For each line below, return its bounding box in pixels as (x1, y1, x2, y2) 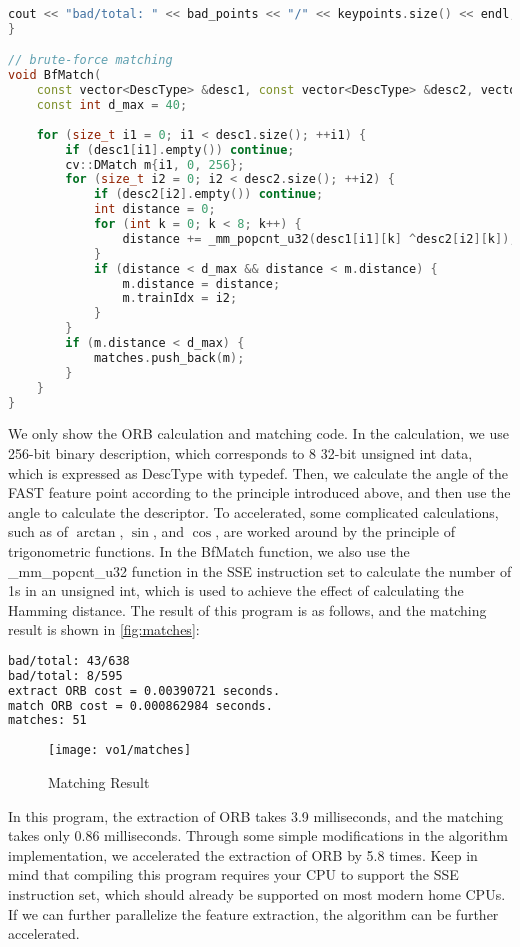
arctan (76, 526, 116, 541)
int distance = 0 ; (93, 202, 216, 217)
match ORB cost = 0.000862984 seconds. (8, 698, 273, 713)
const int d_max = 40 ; (36, 98, 188, 113)
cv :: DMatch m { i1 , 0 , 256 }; (65, 157, 245, 172)
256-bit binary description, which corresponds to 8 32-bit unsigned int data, (8, 443, 473, 463)
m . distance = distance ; (122, 276, 281, 291)
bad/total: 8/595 (8, 668, 123, 683)
